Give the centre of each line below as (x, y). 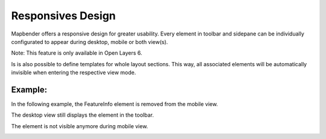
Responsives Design (63, 16)
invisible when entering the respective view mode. (74, 73)
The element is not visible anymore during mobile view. (80, 126)
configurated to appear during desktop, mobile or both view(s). (90, 42)
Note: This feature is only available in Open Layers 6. (77, 53)
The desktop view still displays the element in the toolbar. (82, 115)
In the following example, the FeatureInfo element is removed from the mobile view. (115, 104)
